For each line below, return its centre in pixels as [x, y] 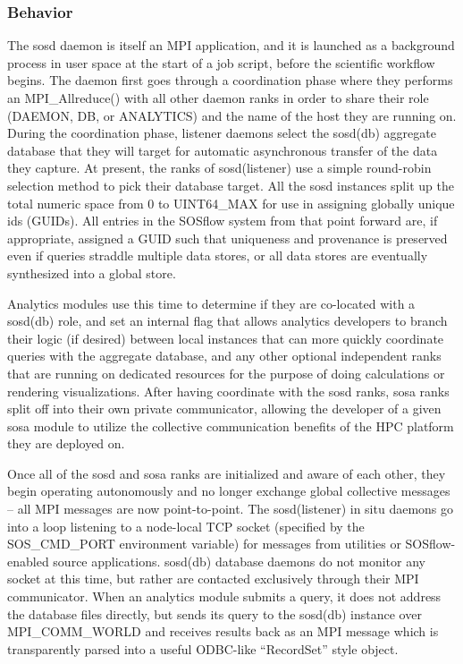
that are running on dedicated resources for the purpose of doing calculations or [226, 373]
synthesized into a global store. [92, 272]
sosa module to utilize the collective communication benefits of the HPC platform [231, 426]
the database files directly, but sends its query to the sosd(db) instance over [215, 613]
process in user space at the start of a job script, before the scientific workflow [221, 62]
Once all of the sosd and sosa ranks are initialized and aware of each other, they [227, 473]
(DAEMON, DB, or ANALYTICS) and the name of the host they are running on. [232, 115]
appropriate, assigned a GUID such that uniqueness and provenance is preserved [227, 238]
